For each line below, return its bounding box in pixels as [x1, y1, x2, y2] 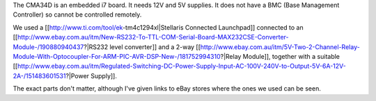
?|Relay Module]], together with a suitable [220, 52, 340, 60]
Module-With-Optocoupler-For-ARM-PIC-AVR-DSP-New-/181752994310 [13, 52, 221, 60]
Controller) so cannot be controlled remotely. [13, 10, 142, 19]
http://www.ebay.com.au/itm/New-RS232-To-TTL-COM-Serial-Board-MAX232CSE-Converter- [17, 33, 289, 42]
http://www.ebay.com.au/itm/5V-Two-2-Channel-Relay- [200, 42, 360, 51]
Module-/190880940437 [13, 42, 84, 51]
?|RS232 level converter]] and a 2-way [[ [84, 42, 201, 51]
